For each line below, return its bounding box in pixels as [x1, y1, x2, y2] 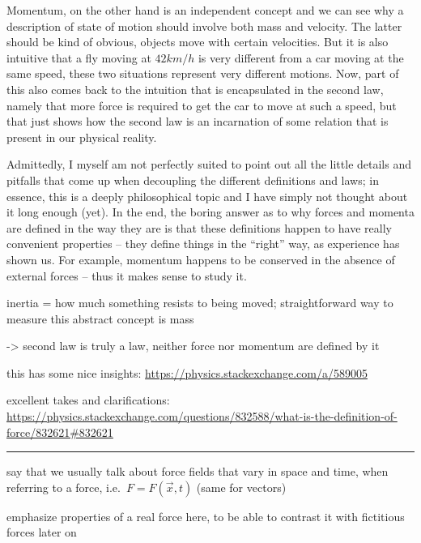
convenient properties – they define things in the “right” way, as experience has [6, 235, 400, 252]
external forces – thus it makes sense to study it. [6, 267, 247, 284]
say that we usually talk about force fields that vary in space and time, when [6, 463, 389, 480]
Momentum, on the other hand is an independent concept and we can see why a [6, 2, 404, 18]
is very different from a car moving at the [198, 49, 404, 66]
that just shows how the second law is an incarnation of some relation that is [6, 113, 389, 130]
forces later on [6, 524, 77, 541]
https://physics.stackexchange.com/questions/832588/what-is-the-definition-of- [6, 408, 398, 425]
